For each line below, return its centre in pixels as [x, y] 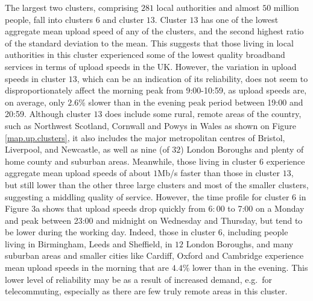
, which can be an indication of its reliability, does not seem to [192, 78]
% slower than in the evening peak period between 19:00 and [191, 102]
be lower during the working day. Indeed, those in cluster [110, 232]
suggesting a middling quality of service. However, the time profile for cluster [147, 196]
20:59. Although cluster [48, 114]
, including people [255, 232]
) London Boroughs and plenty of [242, 149]
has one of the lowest [240, 19]
